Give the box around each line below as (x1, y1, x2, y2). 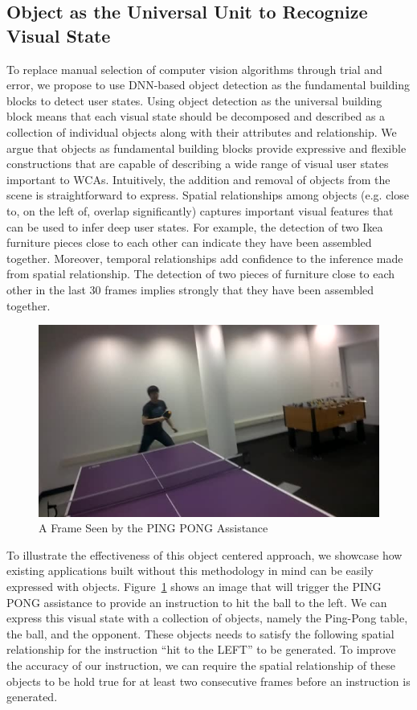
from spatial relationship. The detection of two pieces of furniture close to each (6, 265, 395, 282)
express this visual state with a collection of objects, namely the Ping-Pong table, (6, 609, 408, 626)
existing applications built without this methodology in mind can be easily (6, 562, 374, 579)
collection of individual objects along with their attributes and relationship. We (6, 123, 397, 140)
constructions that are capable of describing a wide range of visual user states (6, 155, 389, 172)
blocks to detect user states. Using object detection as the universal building (6, 92, 382, 109)
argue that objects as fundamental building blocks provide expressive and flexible (6, 139, 407, 156)
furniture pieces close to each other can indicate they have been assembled (6, 234, 372, 251)
